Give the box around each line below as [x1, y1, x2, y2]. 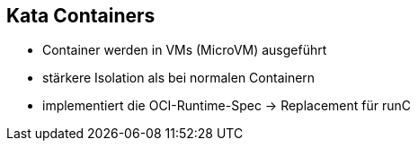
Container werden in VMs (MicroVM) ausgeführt [42, 42, 327, 58]
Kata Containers [6, 4, 156, 27]
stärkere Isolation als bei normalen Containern [42, 70, 316, 86]
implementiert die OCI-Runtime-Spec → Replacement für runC [42, 98, 412, 114]
